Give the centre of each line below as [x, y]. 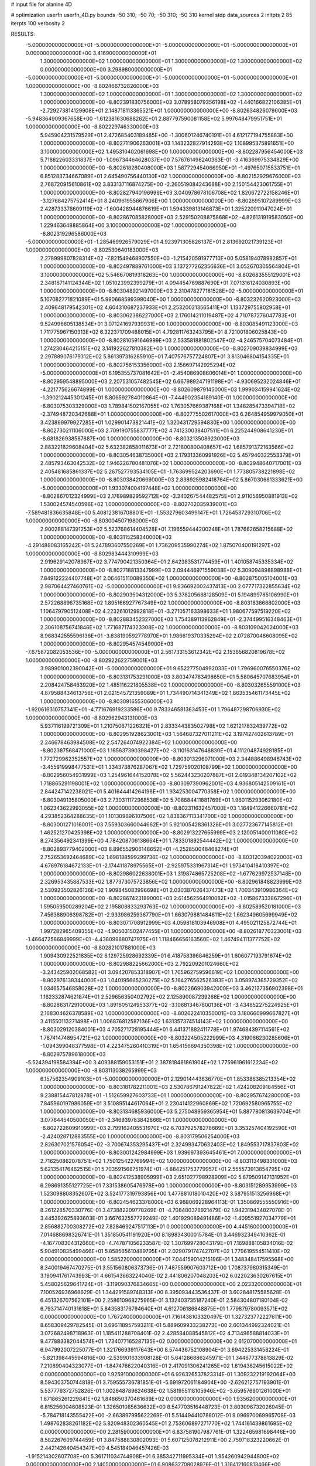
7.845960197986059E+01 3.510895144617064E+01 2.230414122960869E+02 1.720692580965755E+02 [166, 1103]
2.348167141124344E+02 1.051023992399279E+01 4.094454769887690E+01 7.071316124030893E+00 [165, 283]
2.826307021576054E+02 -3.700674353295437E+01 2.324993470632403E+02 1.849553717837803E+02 [170, 1144]
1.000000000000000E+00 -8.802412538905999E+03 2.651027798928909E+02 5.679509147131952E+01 [169, 1177]
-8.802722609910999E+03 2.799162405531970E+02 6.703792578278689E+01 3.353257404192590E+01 [168, 1128]
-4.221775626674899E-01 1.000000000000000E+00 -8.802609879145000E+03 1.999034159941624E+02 [170, 389]
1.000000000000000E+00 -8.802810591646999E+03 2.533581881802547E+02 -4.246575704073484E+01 [171, 340]
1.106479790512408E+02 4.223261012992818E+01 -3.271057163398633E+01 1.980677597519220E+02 [166, 611]
